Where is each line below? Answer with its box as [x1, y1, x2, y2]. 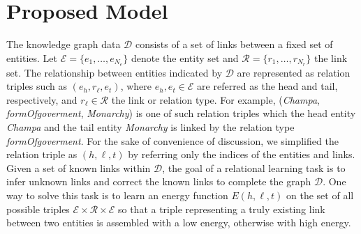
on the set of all [286, 187, 354, 202]
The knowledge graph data [6, 37, 121, 52]
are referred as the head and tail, [197, 79, 338, 93]
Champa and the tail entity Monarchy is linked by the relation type [6, 119, 295, 134]
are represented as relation [237, 65, 351, 79]
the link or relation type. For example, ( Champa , [111, 92, 320, 107]
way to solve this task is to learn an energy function [6, 187, 228, 202]
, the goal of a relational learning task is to [162, 160, 346, 175]
